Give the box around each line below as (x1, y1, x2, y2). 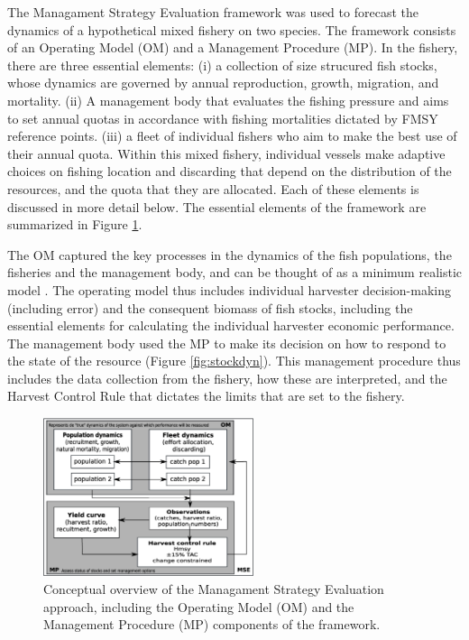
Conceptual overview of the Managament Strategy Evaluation (43, 580, 384, 598)
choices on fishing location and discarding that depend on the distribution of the (7, 162, 452, 181)
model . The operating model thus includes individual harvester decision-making (7, 280, 452, 299)
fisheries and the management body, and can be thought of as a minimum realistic (7, 263, 462, 282)
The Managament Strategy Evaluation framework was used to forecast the (7, 3, 418, 21)
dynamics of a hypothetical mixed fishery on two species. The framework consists (7, 20, 456, 39)
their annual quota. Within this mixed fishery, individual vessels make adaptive (7, 144, 446, 162)
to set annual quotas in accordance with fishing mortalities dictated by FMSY (7, 108, 438, 127)
